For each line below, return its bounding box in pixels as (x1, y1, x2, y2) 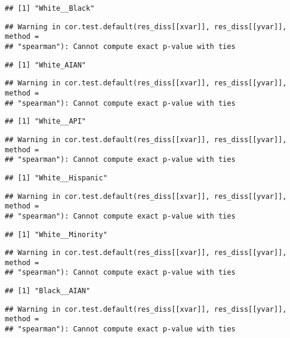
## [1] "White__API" (5, 117, 87, 126)
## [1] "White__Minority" (5, 230, 107, 239)
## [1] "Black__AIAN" (5, 287, 91, 296)
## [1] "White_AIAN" (5, 60, 87, 69)
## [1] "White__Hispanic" (5, 173, 107, 182)
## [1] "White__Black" (5, 4, 95, 13)
